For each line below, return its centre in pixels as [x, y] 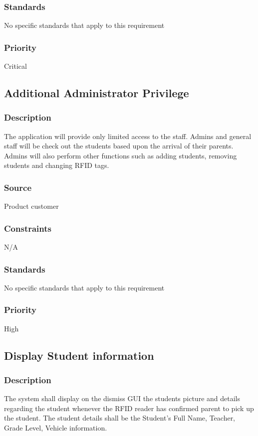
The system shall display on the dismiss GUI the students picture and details [122, 398]
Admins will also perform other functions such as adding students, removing [121, 155]
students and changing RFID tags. [57, 165]
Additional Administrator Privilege [97, 93]
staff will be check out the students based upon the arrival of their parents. [119, 146]
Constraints [28, 228]
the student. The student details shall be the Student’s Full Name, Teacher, [120, 418]
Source [18, 187]
